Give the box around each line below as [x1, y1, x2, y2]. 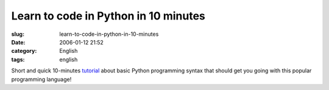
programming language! [11, 75, 72, 83]
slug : [11, 30, 24, 38]
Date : [11, 38, 26, 46]
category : [11, 47, 37, 55]
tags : [11, 55, 25, 63]
